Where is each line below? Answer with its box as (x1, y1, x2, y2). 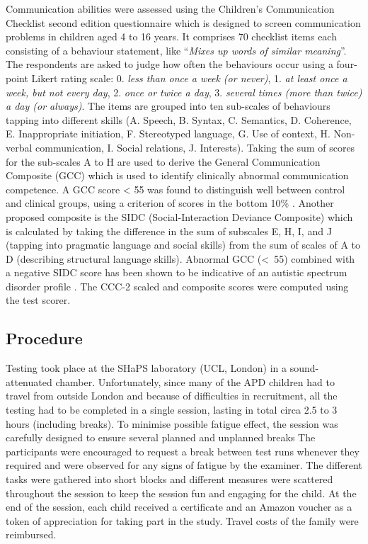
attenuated (6, 374, 52, 389)
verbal (6, 140, 33, 154)
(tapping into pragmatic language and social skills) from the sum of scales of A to (6, 237, 361, 252)
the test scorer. (6, 293, 71, 307)
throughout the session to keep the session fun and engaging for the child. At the (6, 485, 357, 500)
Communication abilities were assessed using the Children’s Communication (6, 1, 335, 16)
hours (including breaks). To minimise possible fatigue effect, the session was (6, 416, 338, 431)
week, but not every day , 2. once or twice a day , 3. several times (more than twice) (6, 84, 362, 99)
